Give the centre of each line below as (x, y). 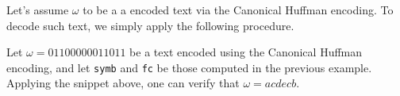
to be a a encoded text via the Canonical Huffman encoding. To (238, 10)
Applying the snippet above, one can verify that (123, 83)
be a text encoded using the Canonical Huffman (246, 52)
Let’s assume (38, 10)
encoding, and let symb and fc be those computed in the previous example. (189, 67)
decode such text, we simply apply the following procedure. (150, 25)
